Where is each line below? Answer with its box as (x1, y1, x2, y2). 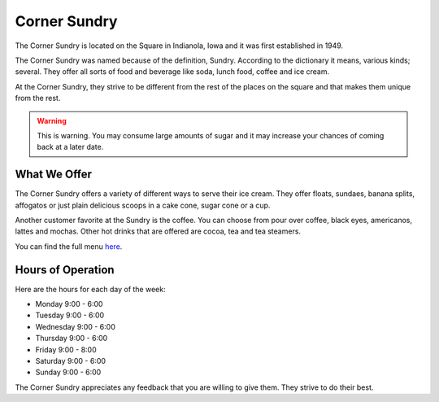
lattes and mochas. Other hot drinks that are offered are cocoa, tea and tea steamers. (15, 226, 301, 236)
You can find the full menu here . (15, 241, 123, 251)
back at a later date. (37, 142, 104, 152)
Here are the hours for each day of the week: (15, 284, 166, 294)
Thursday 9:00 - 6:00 (35, 334, 108, 343)
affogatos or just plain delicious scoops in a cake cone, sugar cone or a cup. (15, 200, 271, 210)
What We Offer (15, 168, 93, 181)
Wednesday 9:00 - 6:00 (35, 321, 115, 331)
